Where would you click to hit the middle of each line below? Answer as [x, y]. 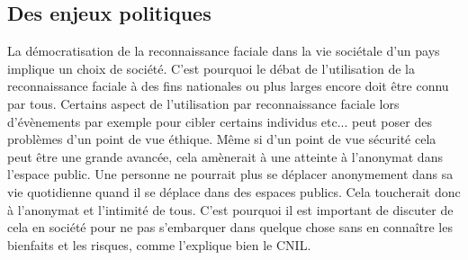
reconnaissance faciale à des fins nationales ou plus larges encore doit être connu [228, 86]
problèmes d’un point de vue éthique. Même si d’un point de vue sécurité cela [222, 139]
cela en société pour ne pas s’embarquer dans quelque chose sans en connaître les [230, 227]
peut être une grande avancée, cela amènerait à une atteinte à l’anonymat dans [225, 156]
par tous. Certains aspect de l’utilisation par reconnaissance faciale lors [203, 103]
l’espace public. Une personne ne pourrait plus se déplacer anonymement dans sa [230, 174]
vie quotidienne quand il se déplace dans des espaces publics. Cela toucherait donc [234, 191]
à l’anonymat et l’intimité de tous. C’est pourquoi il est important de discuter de [230, 209]
